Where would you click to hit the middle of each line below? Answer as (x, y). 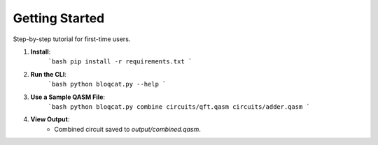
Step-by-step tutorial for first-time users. (72, 39)
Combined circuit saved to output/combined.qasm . (127, 129)
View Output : (50, 119)
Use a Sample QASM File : (68, 97)
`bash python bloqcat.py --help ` (107, 84)
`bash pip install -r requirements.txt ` (120, 62)
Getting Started (59, 18)
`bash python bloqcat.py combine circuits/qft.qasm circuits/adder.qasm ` (179, 107)
